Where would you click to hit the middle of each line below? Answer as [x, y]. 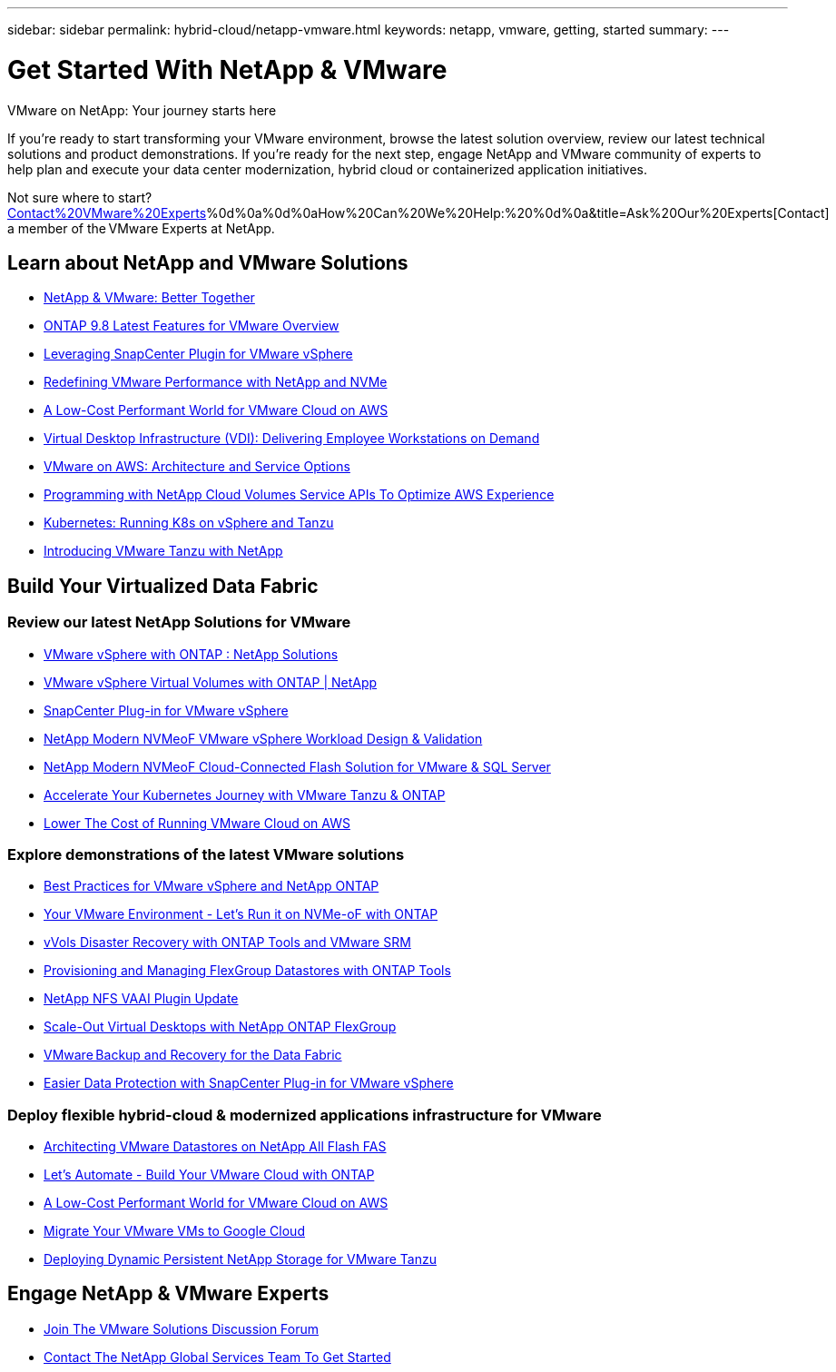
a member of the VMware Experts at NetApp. [141, 228]
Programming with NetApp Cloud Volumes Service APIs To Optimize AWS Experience [299, 495]
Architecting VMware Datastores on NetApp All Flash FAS [215, 1147]
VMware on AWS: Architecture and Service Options [197, 467]
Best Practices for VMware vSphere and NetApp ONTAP [211, 886]
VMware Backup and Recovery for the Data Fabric [193, 1055]
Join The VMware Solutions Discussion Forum [182, 1328]
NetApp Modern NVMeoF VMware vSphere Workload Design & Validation [263, 738]
